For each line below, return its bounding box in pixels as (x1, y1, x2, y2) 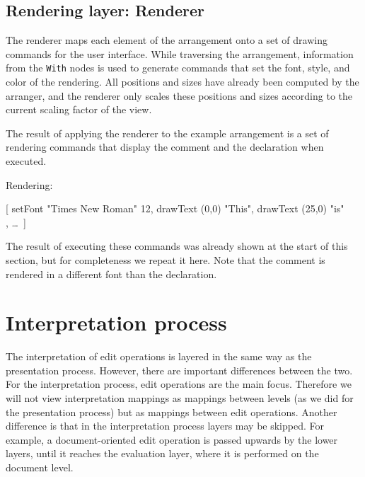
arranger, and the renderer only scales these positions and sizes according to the (6, 88, 353, 103)
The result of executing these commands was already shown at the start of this (6, 238, 348, 253)
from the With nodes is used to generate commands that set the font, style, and (6, 60, 350, 75)
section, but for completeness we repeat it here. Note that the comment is (6, 252, 325, 267)
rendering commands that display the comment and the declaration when (6, 139, 324, 154)
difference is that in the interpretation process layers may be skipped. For (6, 418, 324, 433)
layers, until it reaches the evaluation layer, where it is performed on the (6, 446, 319, 461)
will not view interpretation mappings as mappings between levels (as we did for (6, 391, 354, 406)
